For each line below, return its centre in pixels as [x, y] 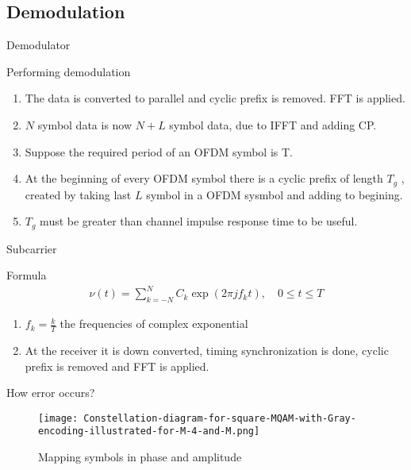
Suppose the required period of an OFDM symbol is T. [159, 151]
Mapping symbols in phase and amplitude [140, 457]
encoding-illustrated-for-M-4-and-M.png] [149, 431]
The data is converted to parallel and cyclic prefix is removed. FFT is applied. [215, 98]
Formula [27, 275]
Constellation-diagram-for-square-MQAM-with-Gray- [220, 418]
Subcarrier [32, 248]
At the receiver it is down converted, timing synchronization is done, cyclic [207, 351]
